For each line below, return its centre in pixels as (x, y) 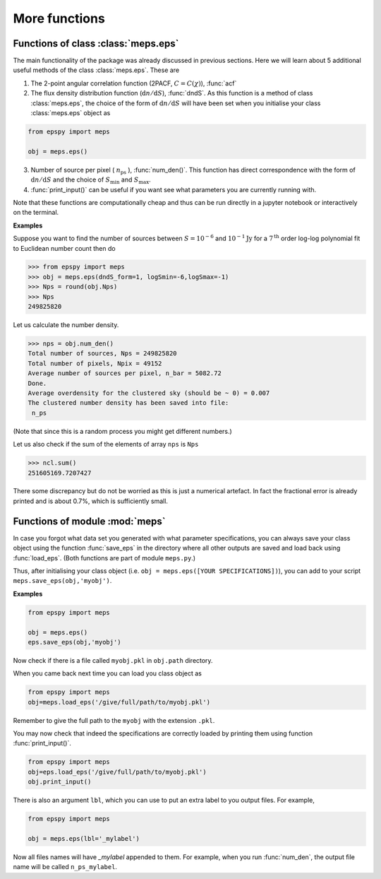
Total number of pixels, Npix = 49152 (95, 363)
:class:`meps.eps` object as (71, 113)
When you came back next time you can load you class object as (108, 673)
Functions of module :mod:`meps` (89, 521)
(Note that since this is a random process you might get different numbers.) (122, 431)
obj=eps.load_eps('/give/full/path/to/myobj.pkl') (117, 772)
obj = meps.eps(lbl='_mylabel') (84, 838)
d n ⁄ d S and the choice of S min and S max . (91, 180)
